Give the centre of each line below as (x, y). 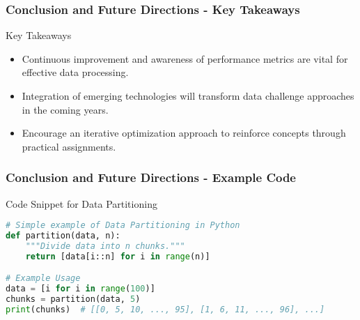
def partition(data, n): (63, 236)
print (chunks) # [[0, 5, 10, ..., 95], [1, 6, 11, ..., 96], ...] (165, 309)
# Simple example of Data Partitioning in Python (123, 226)
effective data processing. (75, 72)
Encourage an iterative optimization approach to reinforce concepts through (184, 133)
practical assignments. (69, 146)
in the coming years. (65, 109)
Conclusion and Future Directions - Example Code (151, 177)
